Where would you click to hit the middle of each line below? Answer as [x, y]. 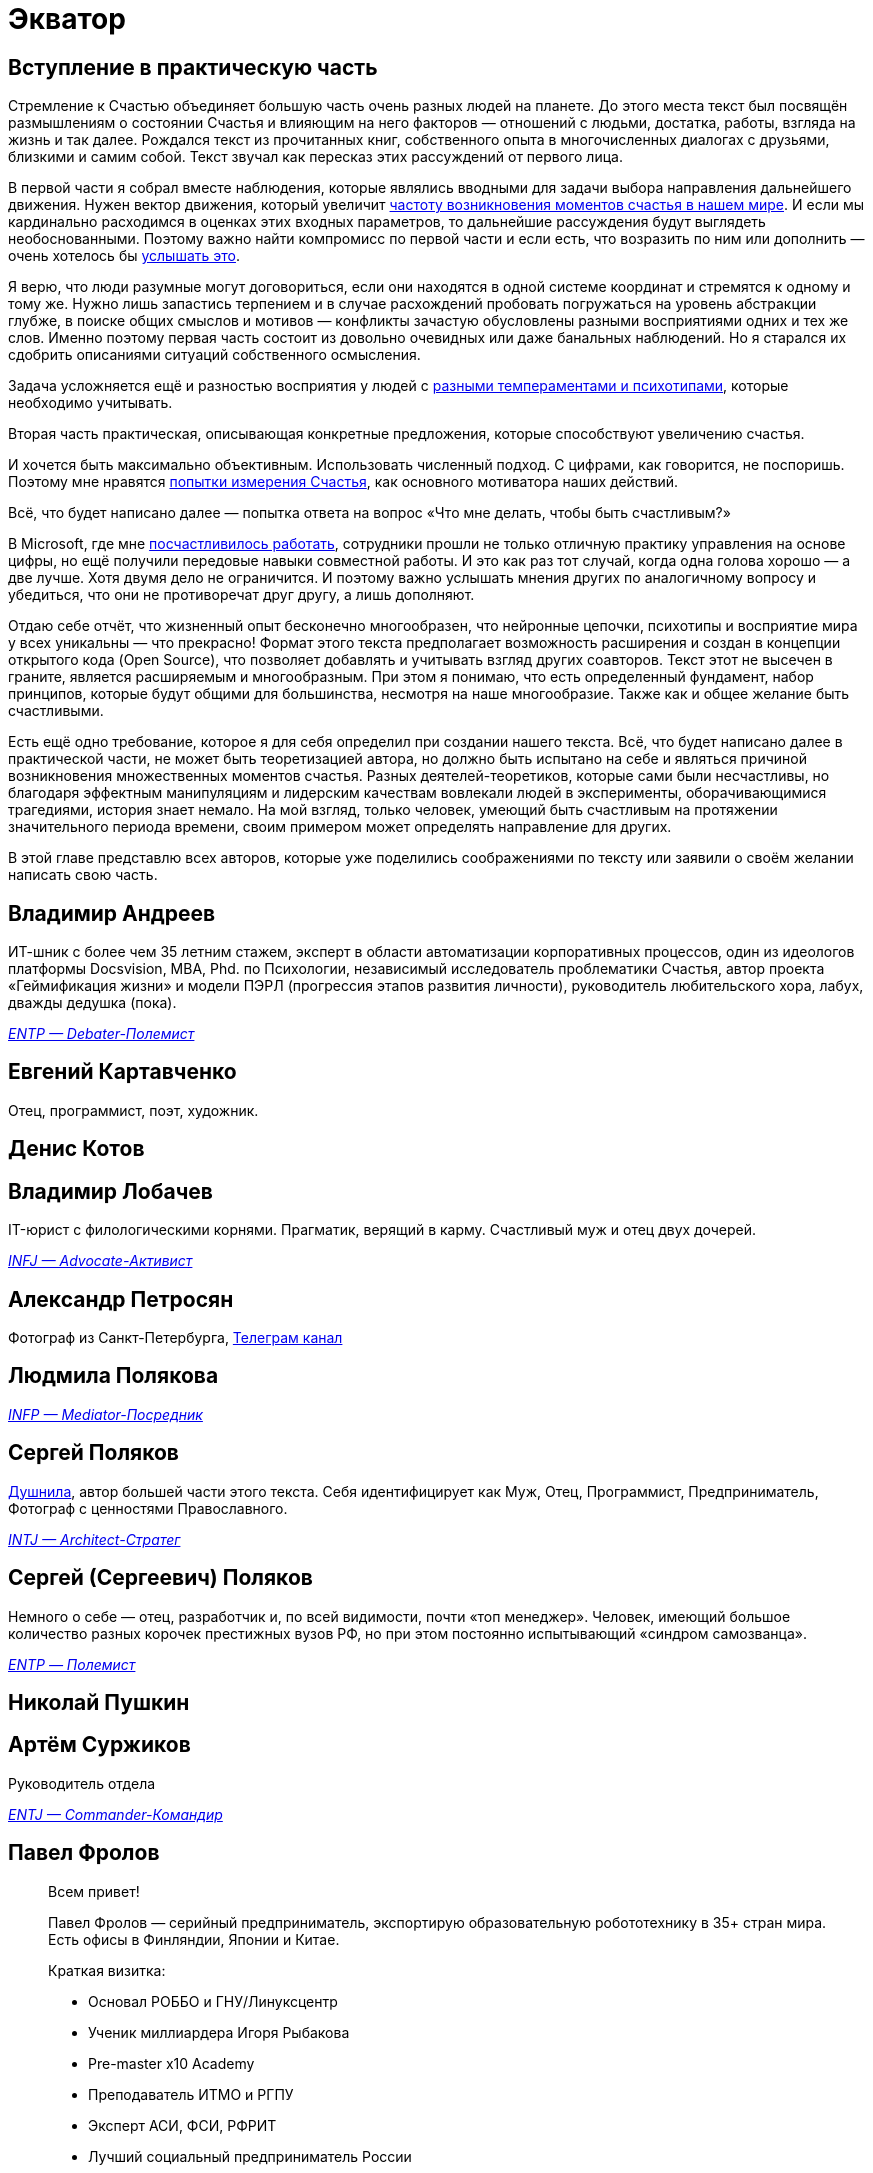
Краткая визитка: [107, 1970]
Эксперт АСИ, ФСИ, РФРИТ [182, 2125]
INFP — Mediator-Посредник [105, 1414]
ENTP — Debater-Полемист [101, 1034]
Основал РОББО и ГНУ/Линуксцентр [213, 2001]
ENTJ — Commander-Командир [115, 1814]
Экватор [67, 19]
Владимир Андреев [112, 913]
